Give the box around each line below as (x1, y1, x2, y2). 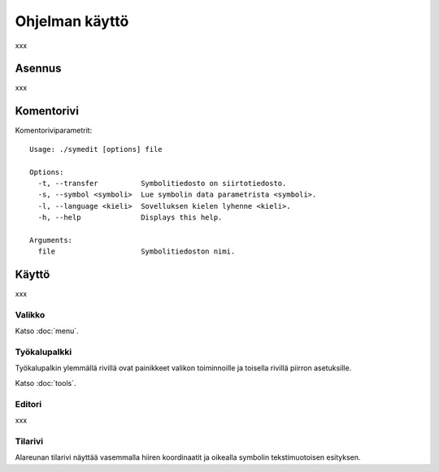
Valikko (15, 309, 46, 320)
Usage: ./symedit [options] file (29, 145, 163, 154)
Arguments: (29, 236, 73, 245)
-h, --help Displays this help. (37, 213, 223, 223)
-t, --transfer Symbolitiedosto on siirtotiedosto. (37, 179, 287, 188)
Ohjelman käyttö (15, 12, 129, 30)
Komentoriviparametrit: (15, 126, 93, 136)
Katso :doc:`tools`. (15, 378, 76, 388)
